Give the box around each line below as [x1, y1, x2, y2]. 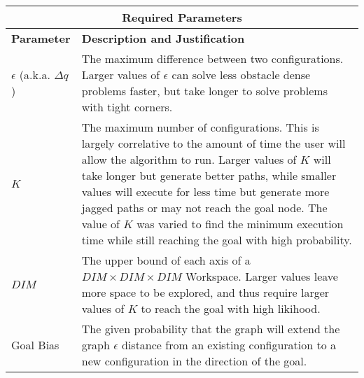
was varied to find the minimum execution [136, 216, 344, 232]
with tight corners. [81, 99, 173, 115]
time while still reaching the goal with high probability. [81, 232, 352, 248]
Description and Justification [81, 30, 245, 46]
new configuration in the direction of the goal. [81, 353, 307, 369]
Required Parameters [122, 9, 242, 25]
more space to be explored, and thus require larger [81, 284, 330, 300]
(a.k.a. [19, 66, 50, 83]
